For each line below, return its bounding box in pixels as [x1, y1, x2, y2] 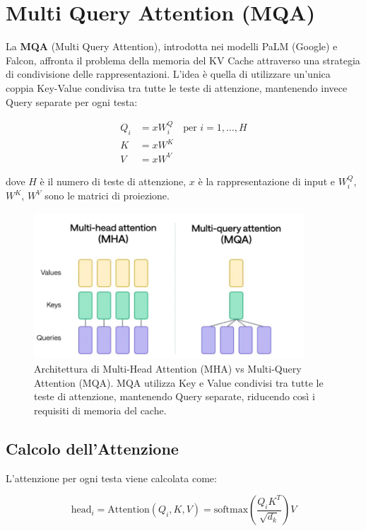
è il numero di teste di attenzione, [40, 173, 187, 188]
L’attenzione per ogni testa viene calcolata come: [6, 470, 217, 485]
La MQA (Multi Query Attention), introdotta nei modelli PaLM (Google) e [6, 39, 338, 54]
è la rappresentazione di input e [198, 173, 335, 188]
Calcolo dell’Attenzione [6, 437, 179, 459]
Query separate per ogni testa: [6, 94, 138, 109]
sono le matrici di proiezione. [45, 188, 170, 203]
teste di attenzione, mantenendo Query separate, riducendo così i [34, 389, 315, 404]
